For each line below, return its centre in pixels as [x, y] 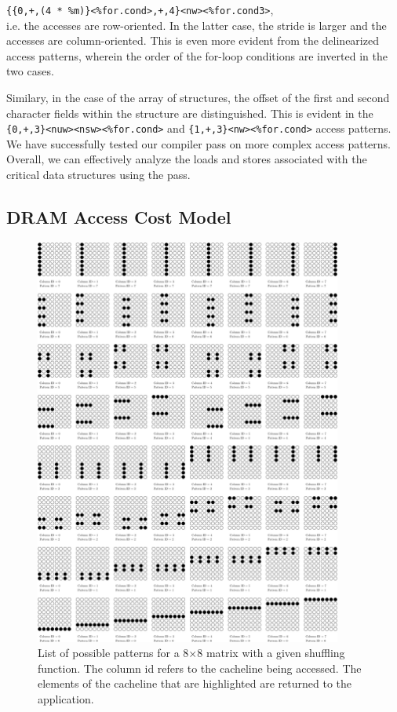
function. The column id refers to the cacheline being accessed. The [200, 668]
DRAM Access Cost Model [119, 217]
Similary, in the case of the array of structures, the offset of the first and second [198, 98]
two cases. [30, 71]
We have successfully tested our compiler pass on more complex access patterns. [198, 143]
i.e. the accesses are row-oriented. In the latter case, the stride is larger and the [197, 25]
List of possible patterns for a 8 [113, 653]
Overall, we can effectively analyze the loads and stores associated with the [187, 159]
